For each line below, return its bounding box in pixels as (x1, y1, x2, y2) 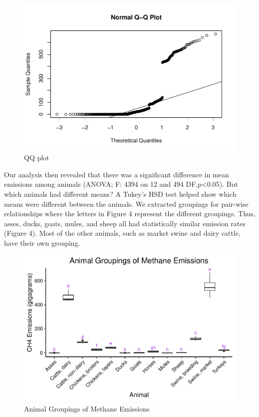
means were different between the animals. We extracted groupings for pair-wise (4, 198, 249, 209)
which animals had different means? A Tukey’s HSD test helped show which (4, 188, 237, 199)
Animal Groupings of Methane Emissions (24, 403, 150, 414)
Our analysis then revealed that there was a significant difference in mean (4, 169, 229, 179)
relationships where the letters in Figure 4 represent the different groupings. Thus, (4, 208, 256, 219)
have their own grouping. (4, 237, 80, 248)
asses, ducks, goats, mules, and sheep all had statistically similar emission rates (4, 218, 246, 228)
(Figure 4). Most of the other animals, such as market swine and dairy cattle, (4, 228, 241, 238)
